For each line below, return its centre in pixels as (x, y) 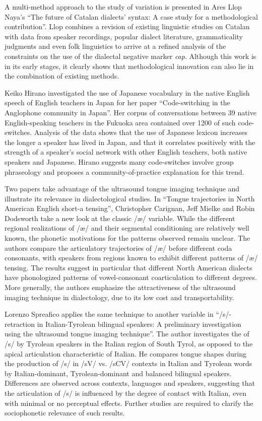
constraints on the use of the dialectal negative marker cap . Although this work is (130, 56)
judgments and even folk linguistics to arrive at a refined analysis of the (115, 46)
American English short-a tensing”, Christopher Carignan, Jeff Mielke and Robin (130, 208)
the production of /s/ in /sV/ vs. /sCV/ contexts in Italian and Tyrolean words (128, 363)
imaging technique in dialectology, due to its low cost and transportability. (119, 297)
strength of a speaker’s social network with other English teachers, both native (126, 152)
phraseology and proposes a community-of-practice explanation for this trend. (124, 171)
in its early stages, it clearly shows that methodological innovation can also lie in (129, 66)
